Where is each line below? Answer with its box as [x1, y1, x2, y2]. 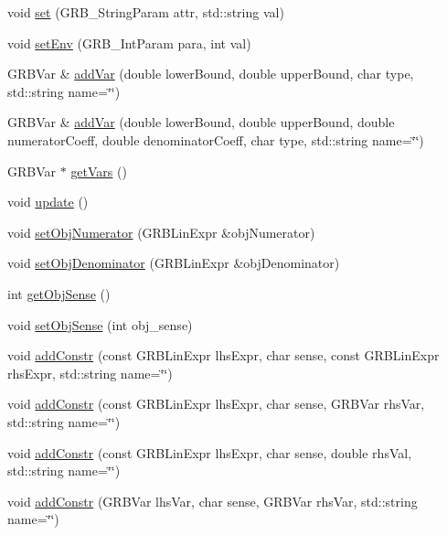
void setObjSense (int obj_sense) [7, 315, 193, 334]
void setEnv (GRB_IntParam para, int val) [7, 33, 251, 52]
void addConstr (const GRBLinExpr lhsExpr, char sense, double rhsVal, [7, 443, 412, 462]
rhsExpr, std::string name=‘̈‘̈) [7, 363, 173, 382]
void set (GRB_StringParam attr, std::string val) [7, 3, 284, 21]
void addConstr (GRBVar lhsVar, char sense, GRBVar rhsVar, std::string [7, 491, 418, 510]
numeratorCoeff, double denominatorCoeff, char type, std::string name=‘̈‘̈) [7, 130, 424, 149]
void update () [7, 192, 89, 211]
